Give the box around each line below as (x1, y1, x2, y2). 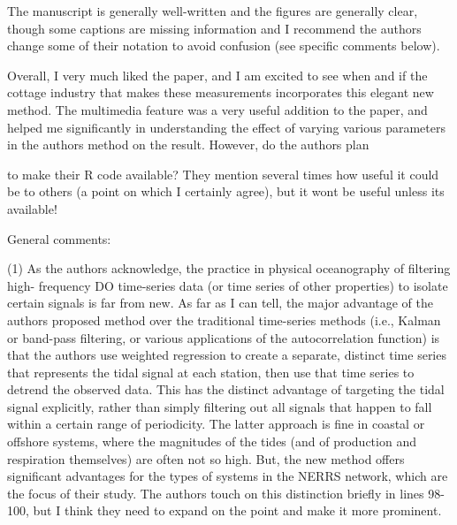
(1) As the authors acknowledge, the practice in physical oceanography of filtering (7, 259, 451, 278)
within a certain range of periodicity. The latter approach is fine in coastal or (7, 415, 425, 433)
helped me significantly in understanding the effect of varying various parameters (7, 118, 446, 136)
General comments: (7, 229, 111, 247)
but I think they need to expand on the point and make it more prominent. (33, 501, 442, 520)
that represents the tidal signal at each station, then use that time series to (7, 362, 415, 381)
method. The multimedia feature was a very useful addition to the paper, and (7, 100, 428, 118)
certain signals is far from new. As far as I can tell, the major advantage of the (7, 293, 433, 312)
